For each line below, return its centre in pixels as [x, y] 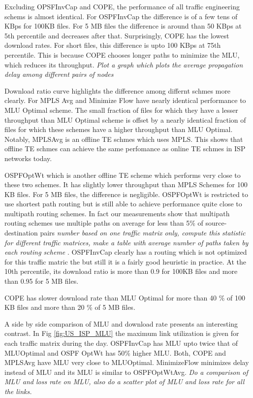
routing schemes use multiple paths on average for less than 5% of [104, 223]
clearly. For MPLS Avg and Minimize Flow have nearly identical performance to [125, 100]
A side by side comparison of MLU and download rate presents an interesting [121, 323]
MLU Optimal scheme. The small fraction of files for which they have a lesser [121, 110]
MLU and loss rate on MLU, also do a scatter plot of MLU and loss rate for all [125, 381]
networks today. [28, 158]
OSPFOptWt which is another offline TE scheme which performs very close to [123, 175]
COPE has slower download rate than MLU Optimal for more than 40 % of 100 [125, 297]
